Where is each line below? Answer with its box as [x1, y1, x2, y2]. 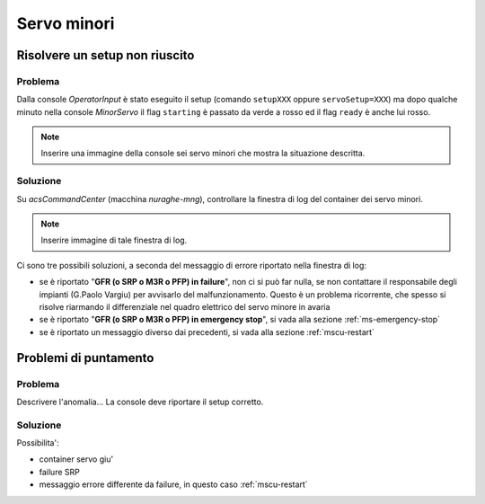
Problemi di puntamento [16, 350, 154, 366]
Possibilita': [16, 438, 59, 448]
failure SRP [39, 466, 80, 477]
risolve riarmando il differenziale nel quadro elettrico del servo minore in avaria [39, 301, 331, 312]
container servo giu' [39, 454, 114, 464]
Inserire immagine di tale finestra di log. [40, 234, 188, 246]
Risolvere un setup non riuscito [16, 48, 195, 63]
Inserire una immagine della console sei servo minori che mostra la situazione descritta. [40, 148, 366, 159]
